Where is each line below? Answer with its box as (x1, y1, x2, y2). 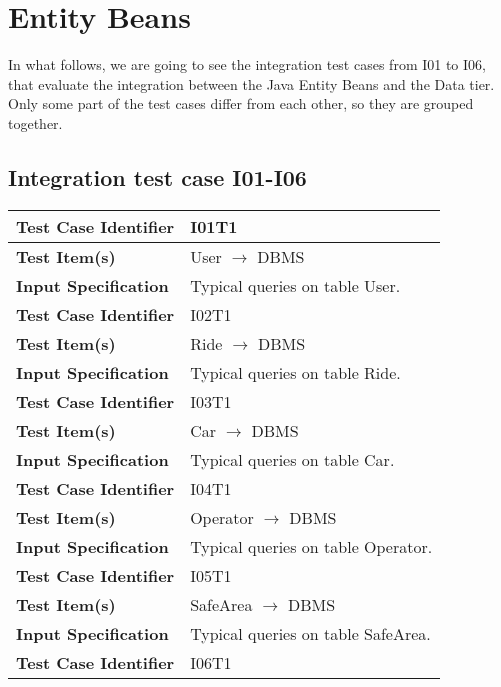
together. (8, 112, 63, 133)
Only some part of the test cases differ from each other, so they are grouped (8, 93, 474, 114)
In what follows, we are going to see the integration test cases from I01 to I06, (8, 54, 486, 75)
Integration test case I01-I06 (8, 161, 307, 192)
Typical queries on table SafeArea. (190, 621, 431, 645)
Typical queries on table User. (190, 273, 401, 297)
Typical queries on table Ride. (190, 360, 401, 384)
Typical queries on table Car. (190, 447, 395, 471)
